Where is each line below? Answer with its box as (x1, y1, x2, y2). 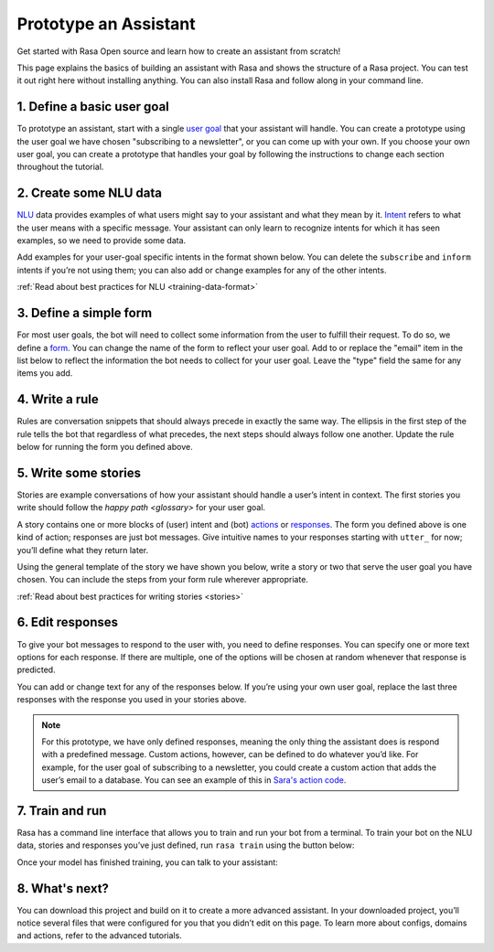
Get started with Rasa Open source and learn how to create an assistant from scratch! (16, 46, 341, 57)
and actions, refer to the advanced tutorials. (16, 930, 182, 941)
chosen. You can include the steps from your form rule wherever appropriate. (16, 574, 308, 585)
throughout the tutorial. (16, 161, 104, 173)
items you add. (16, 368, 73, 379)
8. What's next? (16, 881, 110, 896)
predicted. (16, 664, 56, 676)
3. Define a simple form (16, 305, 153, 321)
